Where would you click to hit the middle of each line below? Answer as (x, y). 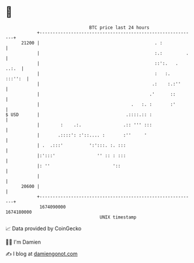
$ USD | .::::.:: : (79, 115)
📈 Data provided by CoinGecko (44, 228)
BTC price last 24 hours (119, 28)
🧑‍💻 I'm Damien (23, 242)
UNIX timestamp (118, 217)
